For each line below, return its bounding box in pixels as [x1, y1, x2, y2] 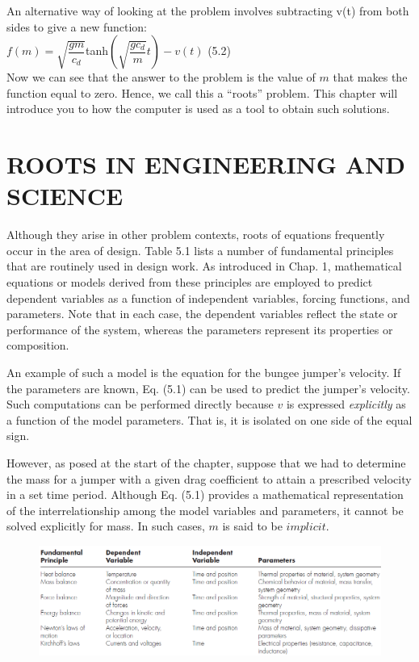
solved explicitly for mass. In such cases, [6, 517, 205, 534]
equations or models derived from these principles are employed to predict [6, 274, 373, 291]
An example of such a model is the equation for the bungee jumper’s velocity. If [6, 364, 401, 381]
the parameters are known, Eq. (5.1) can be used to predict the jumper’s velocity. [6, 379, 410, 396]
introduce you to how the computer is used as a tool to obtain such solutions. [6, 100, 390, 117]
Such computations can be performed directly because [6, 396, 274, 413]
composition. [6, 337, 69, 354]
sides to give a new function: [6, 18, 147, 35]
